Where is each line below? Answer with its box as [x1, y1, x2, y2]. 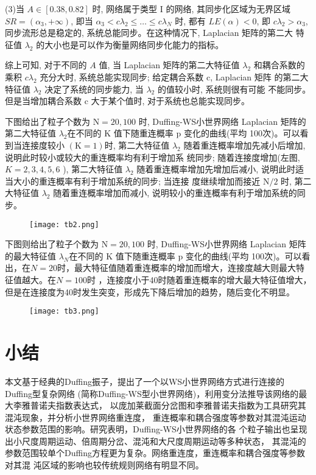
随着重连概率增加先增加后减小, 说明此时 [136, 163, 295, 175]
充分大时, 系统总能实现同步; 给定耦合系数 [40, 70, 204, 83]
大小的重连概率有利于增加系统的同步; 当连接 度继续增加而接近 [13, 174, 261, 187]
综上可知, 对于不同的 [5, 58, 87, 71]
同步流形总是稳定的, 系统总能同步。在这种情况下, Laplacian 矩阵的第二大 [5, 26, 293, 39]
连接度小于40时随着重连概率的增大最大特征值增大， [107, 273, 312, 286]
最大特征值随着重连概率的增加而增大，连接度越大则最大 [74, 261, 296, 274]
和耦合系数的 [253, 58, 305, 71]
